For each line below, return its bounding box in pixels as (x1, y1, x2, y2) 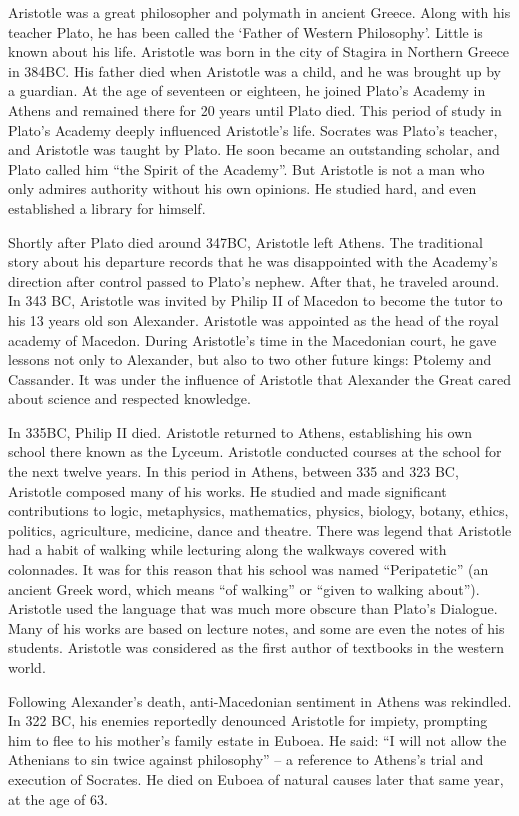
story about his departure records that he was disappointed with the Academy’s (8, 251, 498, 272)
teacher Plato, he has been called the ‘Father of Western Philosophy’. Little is (8, 21, 483, 42)
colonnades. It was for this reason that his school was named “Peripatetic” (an (8, 559, 489, 580)
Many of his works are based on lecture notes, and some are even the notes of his (8, 617, 505, 638)
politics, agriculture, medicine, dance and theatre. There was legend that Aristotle (8, 519, 512, 540)
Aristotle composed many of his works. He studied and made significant (8, 480, 447, 501)
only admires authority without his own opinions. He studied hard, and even (8, 178, 477, 199)
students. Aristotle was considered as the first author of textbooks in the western (8, 637, 504, 658)
